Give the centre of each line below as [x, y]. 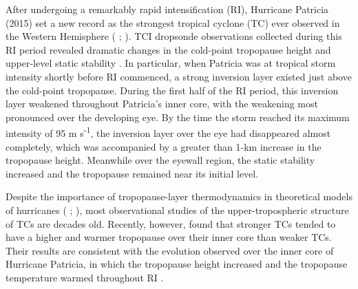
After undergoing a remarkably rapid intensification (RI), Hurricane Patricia [167, 9]
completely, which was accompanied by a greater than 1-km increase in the [164, 146]
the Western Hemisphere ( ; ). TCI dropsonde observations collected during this [174, 36]
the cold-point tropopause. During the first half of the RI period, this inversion [172, 90]
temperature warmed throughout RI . [85, 277]
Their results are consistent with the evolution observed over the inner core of [170, 250]
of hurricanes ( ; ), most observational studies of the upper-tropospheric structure [177, 210]
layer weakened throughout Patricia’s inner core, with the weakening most [162, 104]
